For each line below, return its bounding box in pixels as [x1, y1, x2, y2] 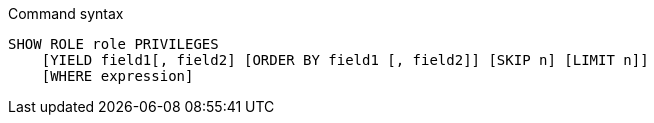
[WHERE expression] [41, 68, 194, 84]
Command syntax [8, 5, 124, 22]
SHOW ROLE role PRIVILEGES [8, 36, 219, 52]
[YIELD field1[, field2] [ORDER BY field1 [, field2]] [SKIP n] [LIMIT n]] [41, 52, 649, 68]
